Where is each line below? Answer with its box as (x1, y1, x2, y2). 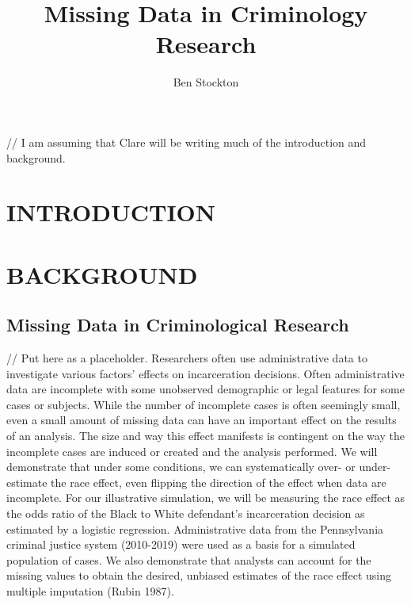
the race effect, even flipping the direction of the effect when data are (51, 473, 386, 490)
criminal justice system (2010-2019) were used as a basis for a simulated (6, 536, 356, 553)
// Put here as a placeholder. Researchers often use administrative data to (6, 350, 367, 366)
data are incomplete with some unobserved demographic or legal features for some (6, 381, 405, 397)
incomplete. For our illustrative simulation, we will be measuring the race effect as (6, 489, 405, 506)
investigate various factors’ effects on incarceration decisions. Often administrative (6, 365, 405, 381)
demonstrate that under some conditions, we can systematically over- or (6, 458, 356, 475)
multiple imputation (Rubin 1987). (6, 582, 174, 599)
